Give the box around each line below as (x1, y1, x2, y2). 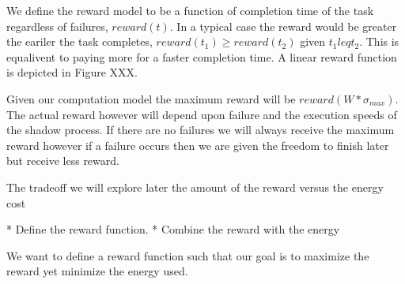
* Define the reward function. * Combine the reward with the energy (6, 221, 340, 237)
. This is (359, 33, 399, 50)
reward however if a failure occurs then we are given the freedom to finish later (6, 136, 389, 153)
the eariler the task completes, (6, 33, 153, 50)
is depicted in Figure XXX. (6, 64, 138, 80)
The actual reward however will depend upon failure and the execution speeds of (6, 106, 397, 122)
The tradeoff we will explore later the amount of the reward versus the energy (6, 178, 384, 195)
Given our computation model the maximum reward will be (6, 90, 296, 106)
